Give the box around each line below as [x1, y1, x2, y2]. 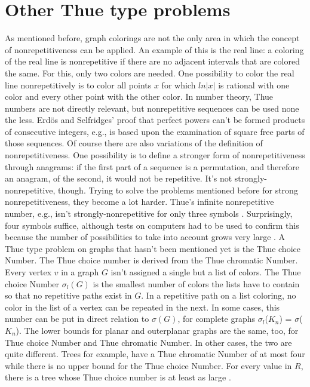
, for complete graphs [177, 312, 256, 325]
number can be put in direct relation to [5, 312, 149, 325]
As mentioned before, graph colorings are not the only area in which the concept [5, 32, 300, 44]
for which [161, 78, 196, 91]
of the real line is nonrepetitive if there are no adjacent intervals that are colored [5, 55, 300, 67]
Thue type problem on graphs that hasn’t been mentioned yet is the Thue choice [5, 242, 300, 254]
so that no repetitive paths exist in [5, 289, 132, 302]
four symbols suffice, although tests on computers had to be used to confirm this [5, 219, 299, 231]
